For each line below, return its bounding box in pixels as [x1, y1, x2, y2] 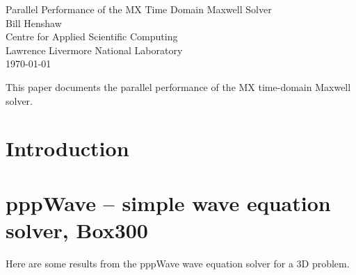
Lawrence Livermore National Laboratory [6, 42, 183, 57]
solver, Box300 [6, 215, 148, 244]
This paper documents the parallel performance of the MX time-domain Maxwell [6, 79, 351, 94]
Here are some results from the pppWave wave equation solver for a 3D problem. [6, 256, 350, 270]
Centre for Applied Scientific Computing [6, 29, 178, 44]
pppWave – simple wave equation [6, 188, 331, 217]
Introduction [6, 134, 129, 162]
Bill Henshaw [6, 15, 62, 30]
